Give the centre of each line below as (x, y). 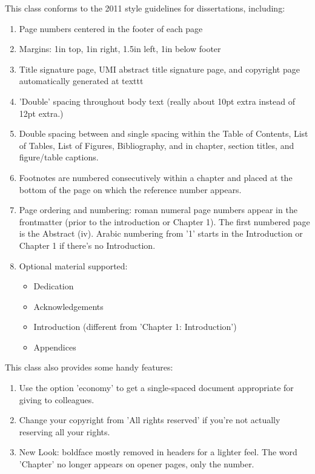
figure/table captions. (59, 157)
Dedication (54, 286)
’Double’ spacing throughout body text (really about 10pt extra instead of (157, 101)
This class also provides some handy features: (89, 367)
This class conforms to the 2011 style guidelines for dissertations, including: (145, 8)
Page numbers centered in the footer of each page (111, 28)
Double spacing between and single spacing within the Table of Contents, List (164, 133)
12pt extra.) (41, 113)
